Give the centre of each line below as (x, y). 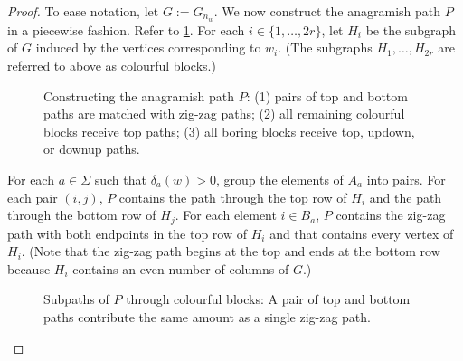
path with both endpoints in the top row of (127, 233)
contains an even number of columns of (181, 268)
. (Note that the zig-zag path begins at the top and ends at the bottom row (231, 251)
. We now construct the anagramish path (327, 11)
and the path (406, 197)
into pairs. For (406, 180)
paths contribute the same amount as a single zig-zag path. (207, 317)
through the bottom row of (82, 215)
